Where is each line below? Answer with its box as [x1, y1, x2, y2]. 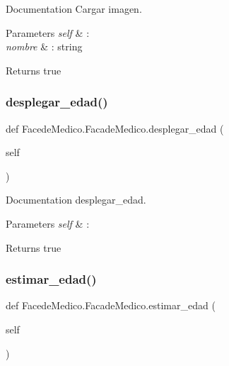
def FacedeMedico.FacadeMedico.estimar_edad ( [6, 298, 216, 313]
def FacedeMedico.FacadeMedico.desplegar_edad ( [6, 121, 224, 135]
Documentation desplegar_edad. [6, 192, 146, 207]
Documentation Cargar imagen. [6, 1, 142, 16]
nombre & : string [6, 39, 83, 54]
